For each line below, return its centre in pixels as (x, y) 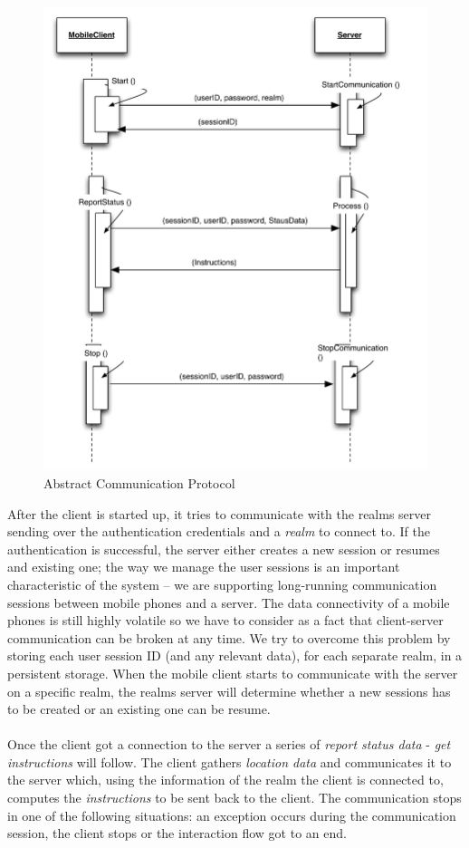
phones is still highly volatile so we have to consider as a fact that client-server (225, 620)
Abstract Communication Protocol (139, 482)
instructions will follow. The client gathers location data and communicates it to (230, 761)
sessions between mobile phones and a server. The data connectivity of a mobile (229, 602)
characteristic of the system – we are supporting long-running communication (222, 584)
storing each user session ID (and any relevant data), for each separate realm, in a (235, 655)
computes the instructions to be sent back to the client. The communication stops (234, 798)
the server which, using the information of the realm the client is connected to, (225, 780)
